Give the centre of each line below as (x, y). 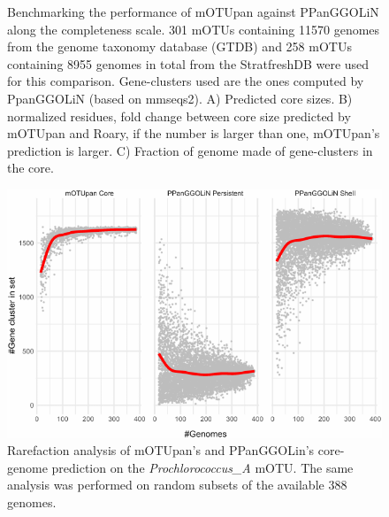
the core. (31, 168)
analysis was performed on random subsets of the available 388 (177, 485)
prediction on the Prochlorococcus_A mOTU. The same (202, 467)
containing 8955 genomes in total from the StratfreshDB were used (188, 63)
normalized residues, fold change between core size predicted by (179, 116)
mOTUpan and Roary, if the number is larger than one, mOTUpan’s (194, 133)
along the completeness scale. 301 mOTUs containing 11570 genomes (194, 29)
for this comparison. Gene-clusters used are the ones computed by (186, 81)
